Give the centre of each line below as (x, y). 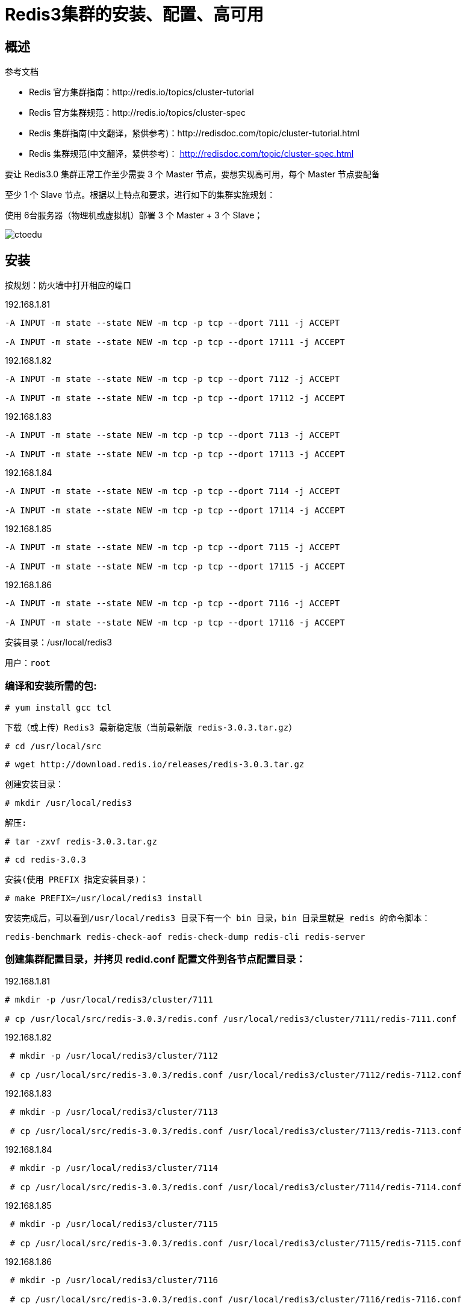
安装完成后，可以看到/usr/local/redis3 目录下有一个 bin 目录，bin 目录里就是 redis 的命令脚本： (218, 918)
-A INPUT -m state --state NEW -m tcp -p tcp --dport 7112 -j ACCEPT (172, 379)
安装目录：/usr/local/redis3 (58, 642)
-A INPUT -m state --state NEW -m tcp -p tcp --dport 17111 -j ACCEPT (175, 342)
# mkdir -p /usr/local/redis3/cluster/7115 (114, 1224)
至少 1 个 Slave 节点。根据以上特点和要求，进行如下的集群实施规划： (140, 195)
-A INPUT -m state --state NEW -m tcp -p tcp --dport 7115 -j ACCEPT (172, 547)
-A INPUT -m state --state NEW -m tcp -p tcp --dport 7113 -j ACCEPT (172, 435)
